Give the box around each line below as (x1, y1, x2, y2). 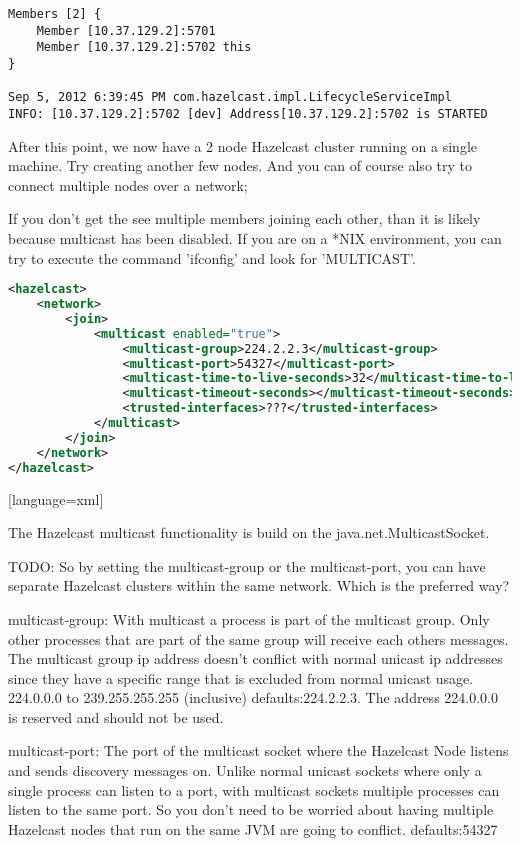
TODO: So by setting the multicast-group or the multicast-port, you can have (8, 555, 486, 576)
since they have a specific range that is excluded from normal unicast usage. (8, 667, 474, 688)
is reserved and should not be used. (8, 706, 224, 727)
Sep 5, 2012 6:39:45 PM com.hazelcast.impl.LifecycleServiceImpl (8, 90, 452, 105)
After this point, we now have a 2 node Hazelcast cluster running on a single (8, 135, 478, 156)
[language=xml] (8, 488, 104, 509)
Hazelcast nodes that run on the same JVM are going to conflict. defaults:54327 (8, 818, 498, 839)
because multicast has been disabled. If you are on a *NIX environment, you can (8, 227, 502, 248)
